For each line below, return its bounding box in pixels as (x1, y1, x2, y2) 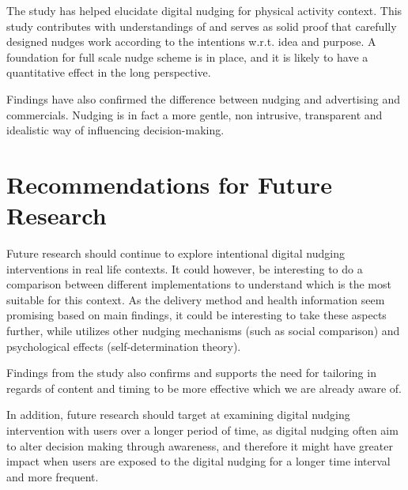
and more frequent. (6, 468, 99, 484)
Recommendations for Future (6, 168, 332, 200)
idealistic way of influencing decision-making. (6, 122, 225, 138)
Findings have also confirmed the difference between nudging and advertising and (6, 90, 400, 107)
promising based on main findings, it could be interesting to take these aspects (6, 307, 387, 323)
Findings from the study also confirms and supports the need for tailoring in (6, 364, 376, 381)
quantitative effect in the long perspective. (6, 64, 211, 81)
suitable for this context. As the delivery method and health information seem (6, 291, 385, 307)
